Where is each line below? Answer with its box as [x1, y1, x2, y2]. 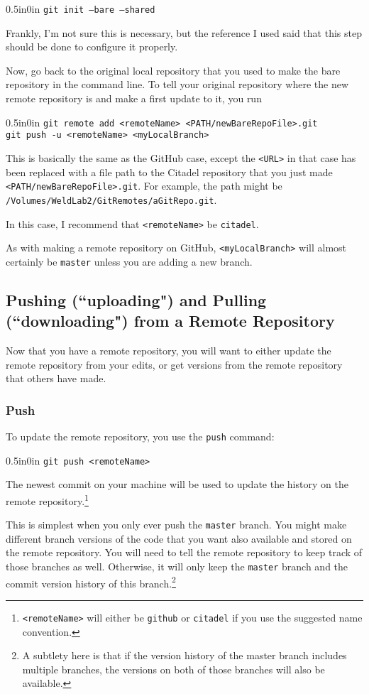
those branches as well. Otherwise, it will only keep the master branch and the [6, 559, 348, 574]
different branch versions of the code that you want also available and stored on [6, 531, 352, 546]
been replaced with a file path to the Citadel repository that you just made [6, 164, 333, 179]
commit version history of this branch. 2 [6, 573, 176, 590]
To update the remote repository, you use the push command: [6, 429, 275, 444]
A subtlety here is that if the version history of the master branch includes [22, 648, 347, 663]
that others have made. [6, 371, 106, 386]
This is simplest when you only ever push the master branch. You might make [6, 517, 347, 532]
